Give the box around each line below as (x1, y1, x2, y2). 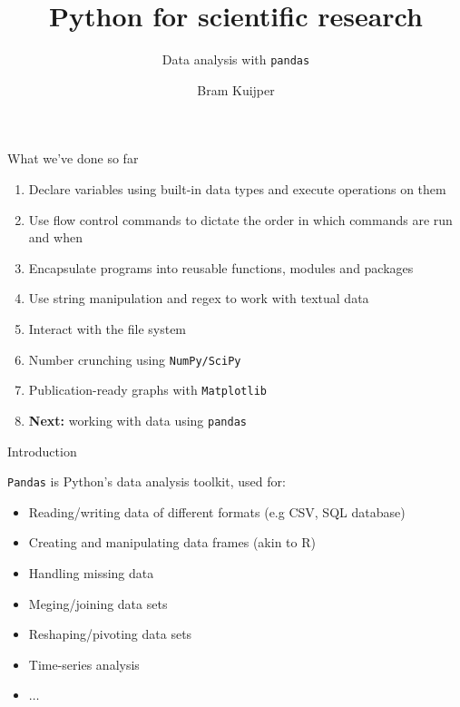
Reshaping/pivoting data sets (28, 624, 192, 643)
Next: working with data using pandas (28, 410, 247, 429)
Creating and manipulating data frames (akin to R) (28, 533, 316, 552)
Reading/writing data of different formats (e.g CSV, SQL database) (28, 502, 406, 521)
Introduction (7, 441, 77, 460)
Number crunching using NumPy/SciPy (28, 349, 241, 368)
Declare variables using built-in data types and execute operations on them (28, 179, 446, 198)
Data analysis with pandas (161, 50, 310, 69)
